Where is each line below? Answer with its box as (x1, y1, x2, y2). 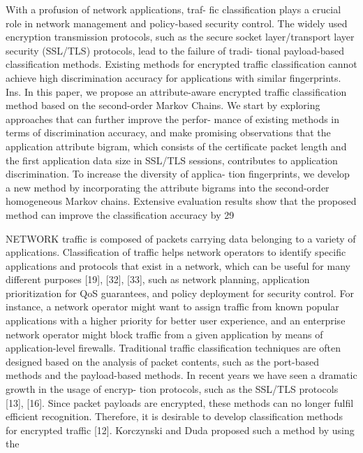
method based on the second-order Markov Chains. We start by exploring (6, 98, 320, 113)
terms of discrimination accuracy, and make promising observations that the (6, 125, 331, 140)
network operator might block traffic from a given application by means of (6, 326, 323, 341)
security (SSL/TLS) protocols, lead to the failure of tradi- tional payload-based (6, 43, 344, 57)
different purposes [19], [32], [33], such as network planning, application (6, 272, 310, 287)
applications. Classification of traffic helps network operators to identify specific (6, 245, 346, 259)
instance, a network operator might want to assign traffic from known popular (6, 299, 339, 314)
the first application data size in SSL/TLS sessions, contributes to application (6, 152, 338, 167)
